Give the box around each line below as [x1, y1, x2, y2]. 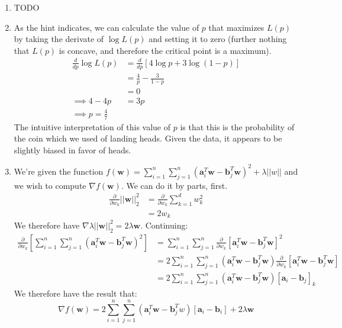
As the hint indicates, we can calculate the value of [14, 21, 199, 33]
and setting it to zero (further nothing [149, 33, 287, 45]
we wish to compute [14, 179, 86, 191]
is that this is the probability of [180, 120, 295, 133]
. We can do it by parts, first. [121, 179, 228, 191]
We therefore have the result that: [14, 287, 137, 300]
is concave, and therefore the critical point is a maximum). [59, 44, 272, 56]
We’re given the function [14, 165, 104, 177]
